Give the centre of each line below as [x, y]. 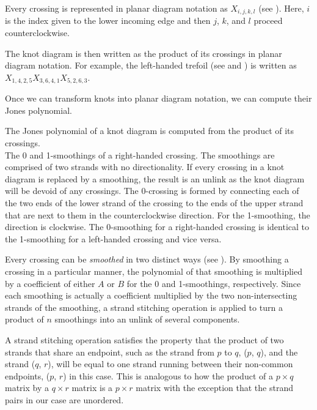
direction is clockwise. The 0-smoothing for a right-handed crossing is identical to [157, 227]
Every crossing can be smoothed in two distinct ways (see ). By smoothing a [147, 259]
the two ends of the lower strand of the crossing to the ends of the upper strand [154, 203]
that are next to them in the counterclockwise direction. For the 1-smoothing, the [158, 214]
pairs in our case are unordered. [64, 399]
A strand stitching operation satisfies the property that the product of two [144, 339]
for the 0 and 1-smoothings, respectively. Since [214, 283]
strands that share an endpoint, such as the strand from [110, 352]
